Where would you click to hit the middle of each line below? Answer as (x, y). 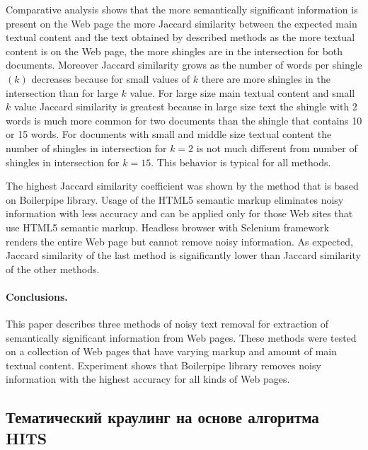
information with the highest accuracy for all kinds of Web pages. (148, 379)
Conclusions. (37, 296)
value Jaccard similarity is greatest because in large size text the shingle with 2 (185, 106)
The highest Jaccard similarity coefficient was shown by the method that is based (182, 186)
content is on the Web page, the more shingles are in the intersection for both (174, 51)
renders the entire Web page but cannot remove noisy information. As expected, (179, 241)
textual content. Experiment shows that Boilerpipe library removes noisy (163, 365)
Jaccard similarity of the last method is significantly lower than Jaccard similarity (183, 255)
